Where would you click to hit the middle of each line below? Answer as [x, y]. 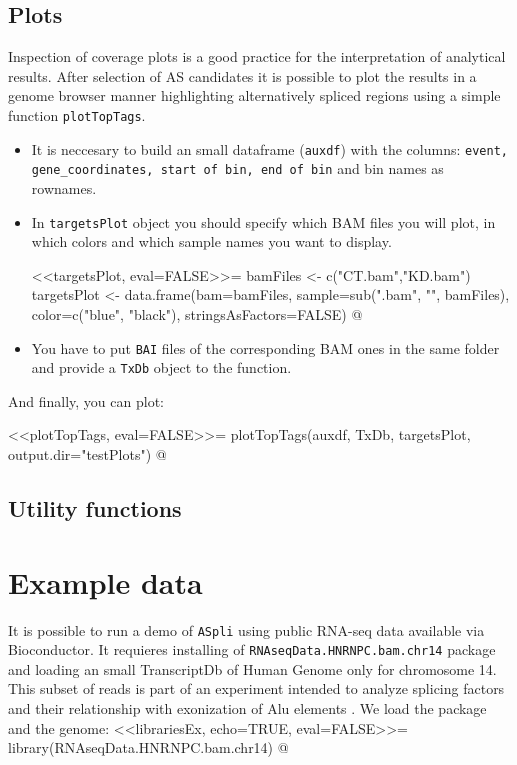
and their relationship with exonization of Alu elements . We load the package [247, 708]
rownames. [64, 187]
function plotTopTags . [77, 114]
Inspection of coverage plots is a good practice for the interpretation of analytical [257, 56]
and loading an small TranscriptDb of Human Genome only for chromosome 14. [252, 668]
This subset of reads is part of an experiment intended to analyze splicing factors [256, 688]
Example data [105, 581]
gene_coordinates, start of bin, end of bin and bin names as [237, 168]
